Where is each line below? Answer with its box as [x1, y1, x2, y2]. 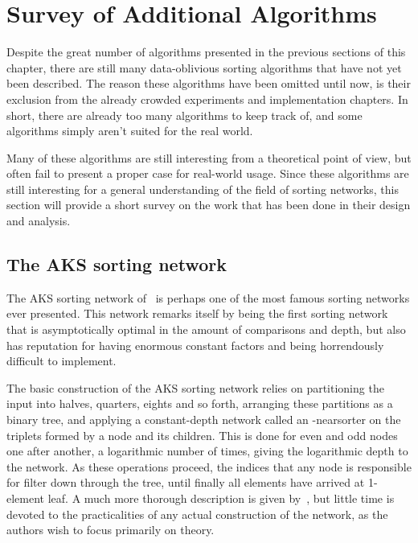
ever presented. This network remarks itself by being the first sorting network [6, 305, 388, 322]
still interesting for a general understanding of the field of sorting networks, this [6, 180, 400, 197]
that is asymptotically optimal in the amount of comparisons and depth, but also [6, 321, 406, 338]
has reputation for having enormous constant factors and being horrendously [6, 336, 384, 353]
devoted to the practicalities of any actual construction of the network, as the [6, 505, 388, 522]
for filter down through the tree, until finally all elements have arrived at [6, 474, 365, 491]
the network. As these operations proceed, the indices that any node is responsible [6, 458, 412, 475]
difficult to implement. [6, 352, 117, 369]
